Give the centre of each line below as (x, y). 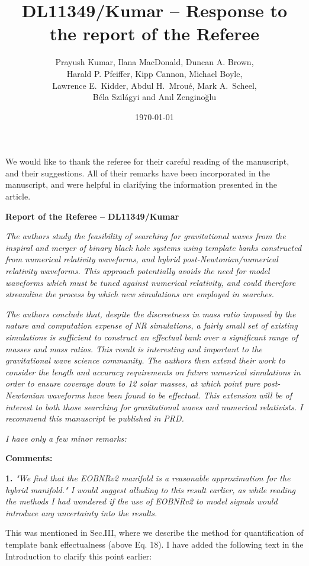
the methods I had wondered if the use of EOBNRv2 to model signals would (141, 501)
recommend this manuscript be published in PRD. (95, 418)
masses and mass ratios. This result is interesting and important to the (134, 348)
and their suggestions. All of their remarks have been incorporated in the (138, 173)
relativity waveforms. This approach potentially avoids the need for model (138, 271)
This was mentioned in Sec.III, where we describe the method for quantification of (154, 533)
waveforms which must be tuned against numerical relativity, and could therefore (151, 282)
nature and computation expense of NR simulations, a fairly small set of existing (152, 325)
